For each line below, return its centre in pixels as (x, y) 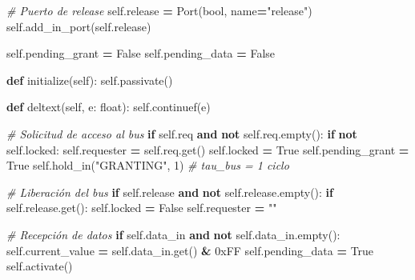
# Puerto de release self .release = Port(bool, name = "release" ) (159, 10)
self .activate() (40, 266)
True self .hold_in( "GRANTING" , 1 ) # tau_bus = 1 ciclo (148, 165)
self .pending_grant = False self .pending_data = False (141, 53)
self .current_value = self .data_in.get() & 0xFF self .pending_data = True (190, 250)
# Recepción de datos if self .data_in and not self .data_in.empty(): (173, 234)
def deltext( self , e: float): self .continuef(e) (109, 107)
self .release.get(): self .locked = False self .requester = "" (142, 208)
